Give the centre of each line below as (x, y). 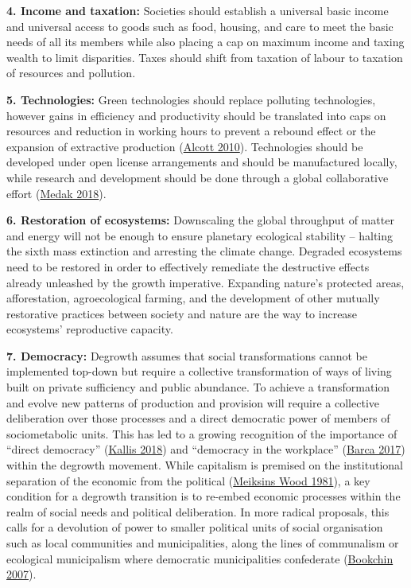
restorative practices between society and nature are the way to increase (182, 313)
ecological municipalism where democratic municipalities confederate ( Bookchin (200, 558)
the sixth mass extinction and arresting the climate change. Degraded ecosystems (204, 251)
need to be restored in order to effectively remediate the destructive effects (188, 266)
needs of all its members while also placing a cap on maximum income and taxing (205, 42)
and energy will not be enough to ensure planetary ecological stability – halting (200, 235)
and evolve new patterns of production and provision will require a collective (193, 402)
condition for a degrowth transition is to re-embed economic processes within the (204, 496)
